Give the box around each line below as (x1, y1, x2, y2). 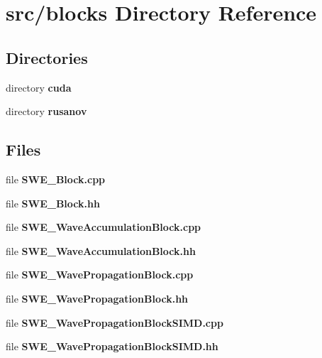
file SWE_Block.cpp (6, 171, 106, 186)
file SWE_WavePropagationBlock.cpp (6, 267, 194, 282)
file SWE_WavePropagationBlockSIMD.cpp (6, 315, 223, 330)
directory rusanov (6, 104, 87, 119)
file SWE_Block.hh (6, 195, 100, 210)
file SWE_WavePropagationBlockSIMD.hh (6, 339, 218, 354)
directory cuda (6, 80, 72, 94)
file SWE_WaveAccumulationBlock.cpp (6, 219, 201, 234)
